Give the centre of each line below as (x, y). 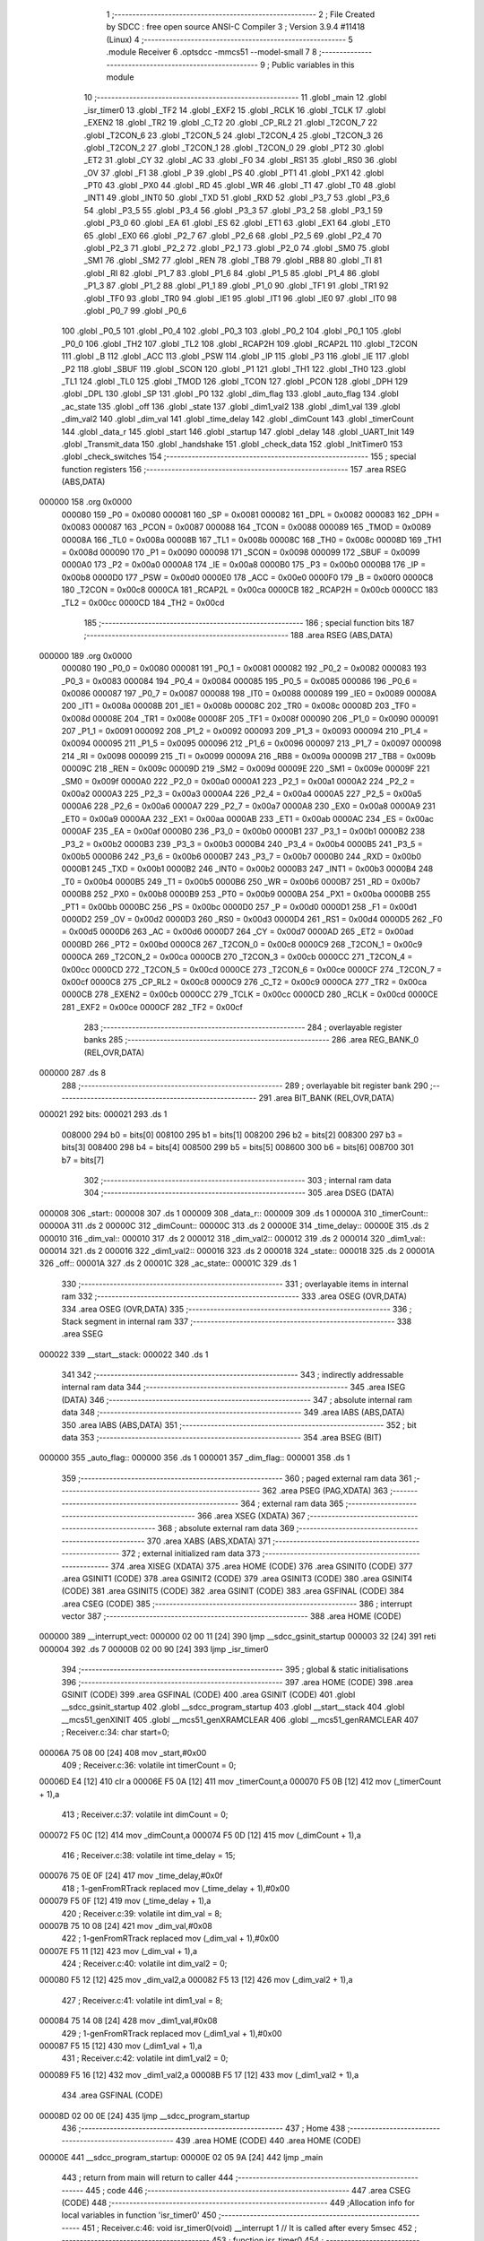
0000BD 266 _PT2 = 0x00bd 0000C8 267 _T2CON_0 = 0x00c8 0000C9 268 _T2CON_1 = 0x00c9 (242, 944)
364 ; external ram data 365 (292, 1503)
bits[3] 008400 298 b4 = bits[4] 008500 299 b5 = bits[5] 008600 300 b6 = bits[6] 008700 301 (238, 1147)
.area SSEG (82, 1334)
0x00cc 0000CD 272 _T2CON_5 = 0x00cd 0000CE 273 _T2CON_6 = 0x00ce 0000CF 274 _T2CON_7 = (252, 969)
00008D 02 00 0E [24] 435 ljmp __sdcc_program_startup (144, 2116)
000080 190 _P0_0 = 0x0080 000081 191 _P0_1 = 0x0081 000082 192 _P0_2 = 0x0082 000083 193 (244, 669)
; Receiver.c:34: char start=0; (116, 1732)
